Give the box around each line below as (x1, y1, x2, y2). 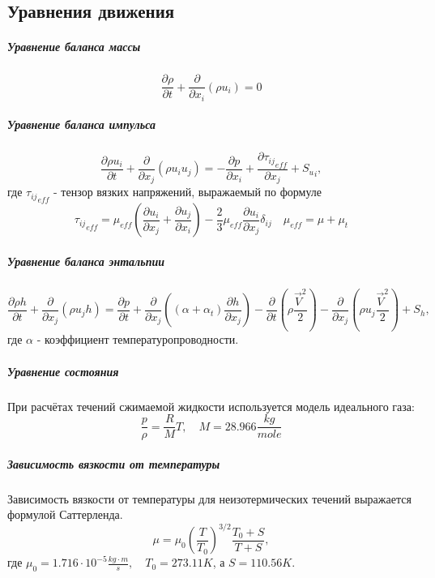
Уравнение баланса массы (7, 38, 141, 55)
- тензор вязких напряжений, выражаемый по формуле (53, 183, 322, 200)
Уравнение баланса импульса (7, 116, 156, 133)
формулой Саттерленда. (7, 506, 123, 523)
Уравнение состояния (7, 362, 119, 379)
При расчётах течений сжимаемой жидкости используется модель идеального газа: (7, 397, 415, 414)
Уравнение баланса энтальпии (7, 253, 164, 269)
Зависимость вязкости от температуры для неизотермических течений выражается (7, 490, 412, 507)
